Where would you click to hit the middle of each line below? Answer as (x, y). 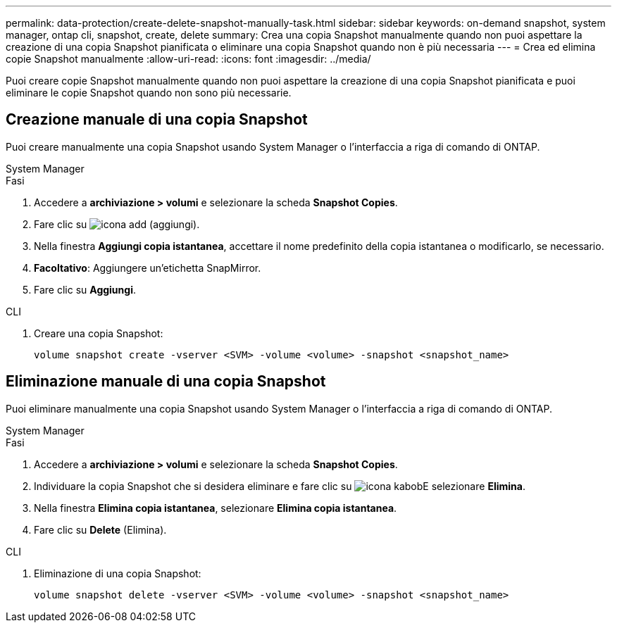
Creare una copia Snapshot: (99, 333)
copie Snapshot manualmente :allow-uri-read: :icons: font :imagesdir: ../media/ (188, 59)
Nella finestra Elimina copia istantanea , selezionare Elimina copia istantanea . (216, 508)
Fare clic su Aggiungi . (85, 289)
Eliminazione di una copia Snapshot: (118, 573)
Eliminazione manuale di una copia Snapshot (166, 382)
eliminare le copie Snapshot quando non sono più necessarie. (149, 93)
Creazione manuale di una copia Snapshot (157, 120)
